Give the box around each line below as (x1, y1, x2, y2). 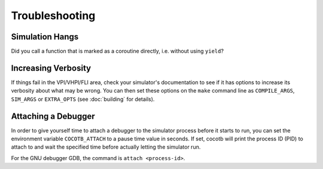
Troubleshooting (11, 9, 96, 22)
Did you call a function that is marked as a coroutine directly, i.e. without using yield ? (11, 48, 224, 55)
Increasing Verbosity (11, 63, 92, 73)
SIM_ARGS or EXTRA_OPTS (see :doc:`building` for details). (11, 96, 155, 103)
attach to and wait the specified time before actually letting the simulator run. (11, 143, 201, 150)
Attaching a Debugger (11, 111, 95, 121)
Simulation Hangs (11, 32, 79, 42)
